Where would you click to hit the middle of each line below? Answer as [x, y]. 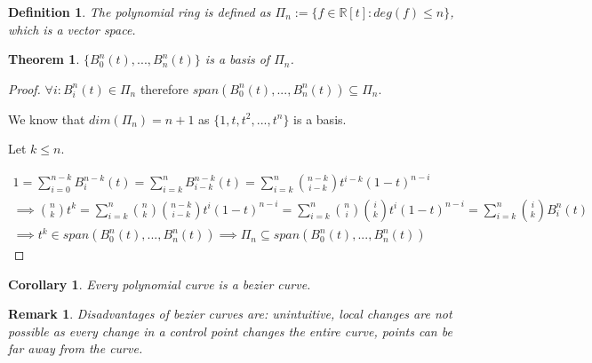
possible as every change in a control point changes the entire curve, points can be [230, 331]
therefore [164, 88]
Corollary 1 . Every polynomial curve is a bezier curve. [160, 284]
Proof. [24, 88]
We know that [47, 118]
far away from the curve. [76, 348]
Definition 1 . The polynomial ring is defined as [140, 12]
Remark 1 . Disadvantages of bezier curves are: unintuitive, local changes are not [230, 314]
